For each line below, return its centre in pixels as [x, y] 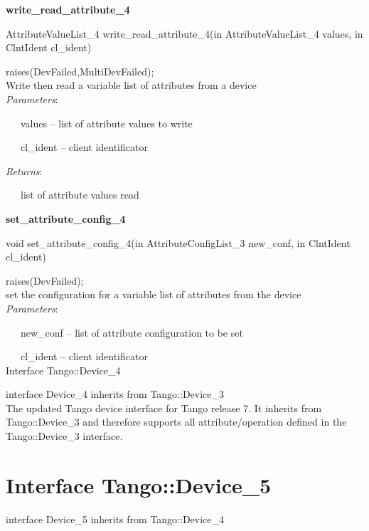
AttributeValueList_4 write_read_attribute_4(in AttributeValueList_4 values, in [184, 33]
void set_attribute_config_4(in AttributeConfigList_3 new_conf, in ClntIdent [178, 242]
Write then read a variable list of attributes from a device [131, 85]
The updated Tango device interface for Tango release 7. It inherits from [164, 408]
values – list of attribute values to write [106, 123]
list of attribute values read [80, 195]
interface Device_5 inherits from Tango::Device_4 [115, 519]
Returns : [24, 170]
